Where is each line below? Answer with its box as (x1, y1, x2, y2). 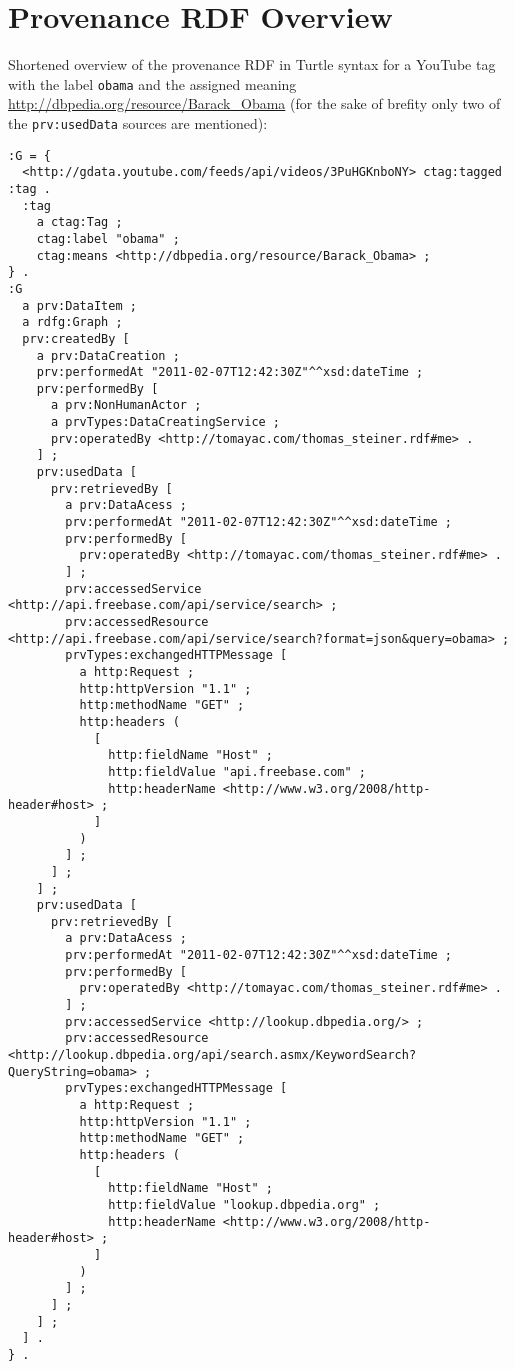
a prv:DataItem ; (22, 298, 137, 313)
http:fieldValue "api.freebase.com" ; (108, 764, 366, 779)
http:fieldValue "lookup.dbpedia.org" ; (108, 1197, 381, 1212)
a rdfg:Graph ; (22, 315, 123, 330)
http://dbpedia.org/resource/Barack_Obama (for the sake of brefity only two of (8, 93, 501, 114)
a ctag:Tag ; (36, 215, 123, 230)
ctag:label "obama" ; (36, 231, 180, 246)
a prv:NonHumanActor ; (50, 398, 202, 413)
